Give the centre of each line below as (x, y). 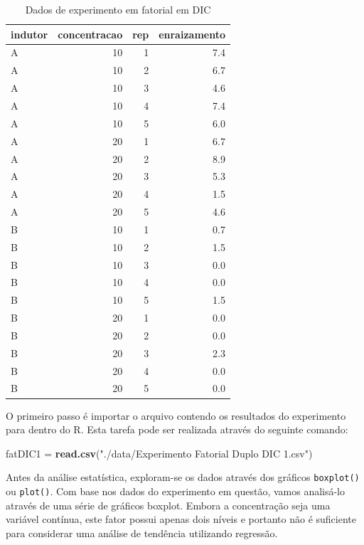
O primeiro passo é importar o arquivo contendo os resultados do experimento (176, 415)
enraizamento (192, 34)
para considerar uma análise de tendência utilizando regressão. (142, 533)
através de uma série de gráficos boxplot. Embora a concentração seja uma (168, 505)
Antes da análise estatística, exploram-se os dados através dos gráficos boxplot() (183, 477)
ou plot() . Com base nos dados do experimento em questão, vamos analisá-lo (176, 491)
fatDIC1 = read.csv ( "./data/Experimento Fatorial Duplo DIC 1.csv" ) (159, 453)
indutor (30, 34)
